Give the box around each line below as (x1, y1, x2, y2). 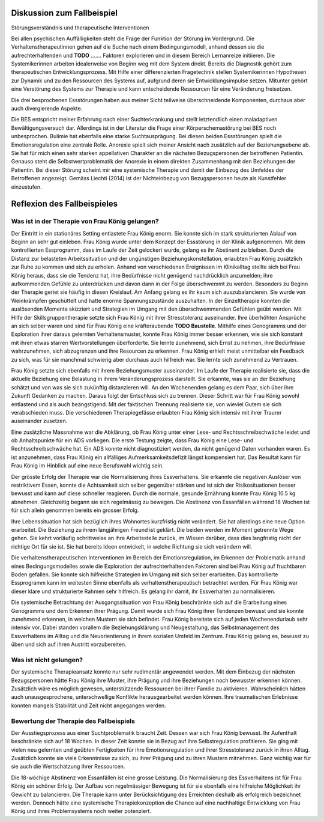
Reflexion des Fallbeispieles (11, 199, 118, 209)
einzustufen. (11, 183, 42, 190)
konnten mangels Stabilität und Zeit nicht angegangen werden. (11, 702, 166, 709)
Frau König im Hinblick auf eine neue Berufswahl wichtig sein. (11, 462, 164, 469)
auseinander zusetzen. (11, 418, 68, 425)
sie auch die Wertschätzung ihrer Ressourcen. (11, 763, 125, 770)
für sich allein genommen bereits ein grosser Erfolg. (11, 507, 139, 514)
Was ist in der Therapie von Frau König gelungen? (11, 217, 159, 225)
